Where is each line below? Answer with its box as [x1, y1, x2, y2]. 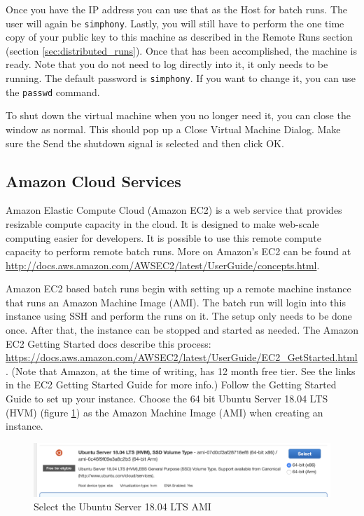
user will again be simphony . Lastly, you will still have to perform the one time [6, 15, 344, 30]
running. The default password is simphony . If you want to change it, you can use [6, 71, 356, 86]
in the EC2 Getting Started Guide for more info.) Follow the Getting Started [6, 377, 337, 392]
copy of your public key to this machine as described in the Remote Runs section [6, 29, 353, 44]
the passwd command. [6, 84, 100, 99]
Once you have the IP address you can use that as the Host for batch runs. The [6, 2, 348, 16]
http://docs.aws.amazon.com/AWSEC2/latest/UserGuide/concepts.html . [6, 257, 320, 272]
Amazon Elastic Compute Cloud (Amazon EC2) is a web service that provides [6, 203, 342, 217]
